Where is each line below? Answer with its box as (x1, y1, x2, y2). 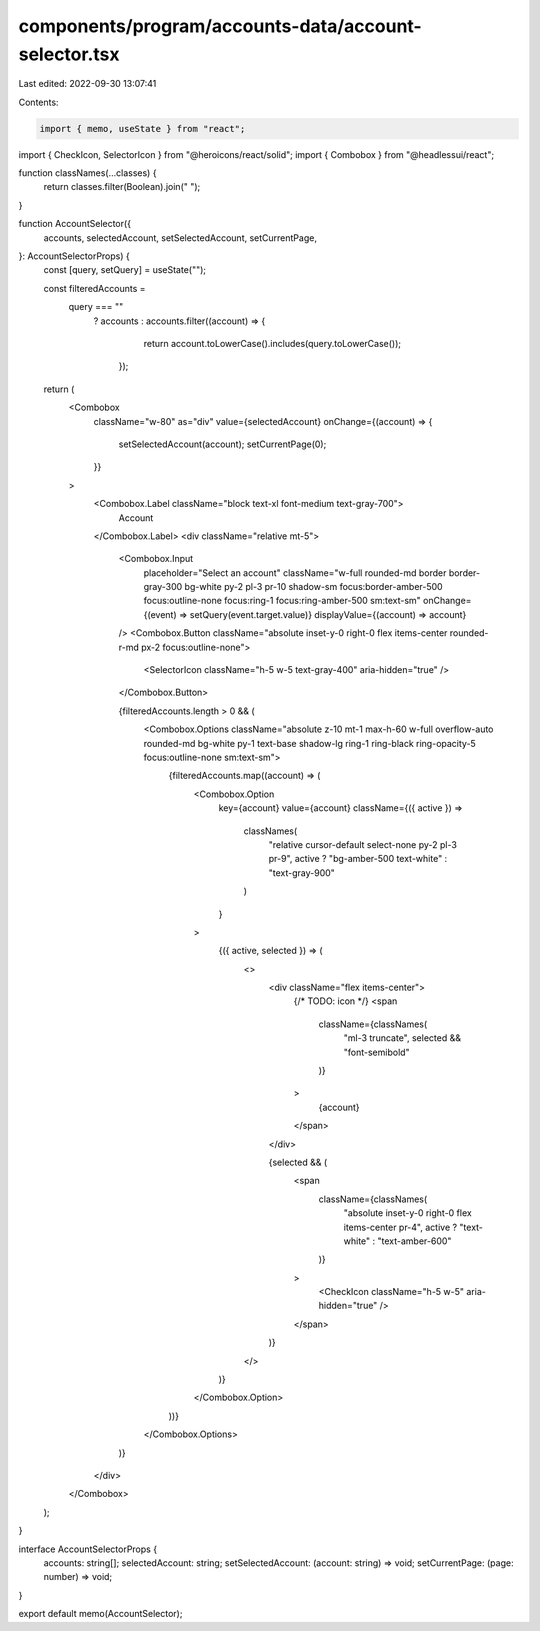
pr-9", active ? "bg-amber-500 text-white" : (268, 853, 448, 865)
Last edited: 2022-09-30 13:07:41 (18, 78, 157, 90)
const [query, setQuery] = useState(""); (43, 264, 207, 276)
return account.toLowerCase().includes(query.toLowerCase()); (143, 338, 402, 349)
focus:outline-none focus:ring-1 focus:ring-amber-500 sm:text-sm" (143, 595, 422, 607)
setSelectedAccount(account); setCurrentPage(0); (118, 438, 327, 450)
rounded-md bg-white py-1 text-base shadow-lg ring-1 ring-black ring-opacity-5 (143, 737, 477, 749)
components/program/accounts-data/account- (18, 15, 422, 37)
